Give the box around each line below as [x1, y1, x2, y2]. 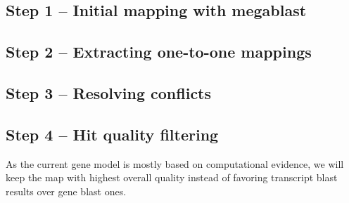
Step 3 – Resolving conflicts [6, 81, 212, 103]
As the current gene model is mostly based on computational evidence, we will [6, 156, 344, 171]
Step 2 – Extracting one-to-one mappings [6, 41, 312, 63]
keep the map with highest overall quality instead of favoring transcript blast [6, 170, 338, 185]
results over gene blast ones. [6, 183, 127, 198]
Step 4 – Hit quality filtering [6, 123, 219, 145]
